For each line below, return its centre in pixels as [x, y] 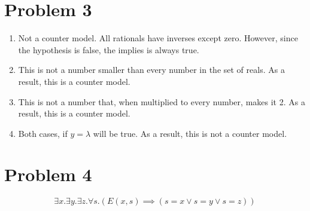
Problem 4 [48, 174]
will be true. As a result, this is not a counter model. [190, 133]
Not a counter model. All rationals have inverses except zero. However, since [158, 38]
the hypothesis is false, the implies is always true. [109, 49]
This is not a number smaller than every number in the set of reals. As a [151, 70]
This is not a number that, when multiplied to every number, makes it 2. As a [162, 101]
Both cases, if [43, 133]
